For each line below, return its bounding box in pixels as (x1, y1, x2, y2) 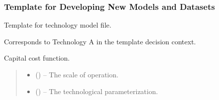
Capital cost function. (4, 53, 70, 63)
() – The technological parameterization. (35, 86, 158, 96)
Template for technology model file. (4, 20, 111, 30)
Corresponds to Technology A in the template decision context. (4, 36, 196, 46)
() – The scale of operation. (35, 69, 118, 79)
